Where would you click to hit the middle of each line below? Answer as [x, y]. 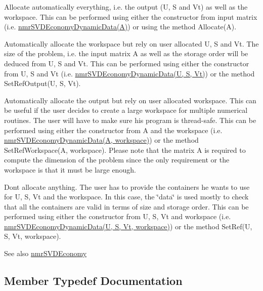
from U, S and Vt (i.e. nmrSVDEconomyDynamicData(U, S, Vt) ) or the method [129, 73]
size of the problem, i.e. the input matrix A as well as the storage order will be [126, 53]
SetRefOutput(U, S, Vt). [42, 83]
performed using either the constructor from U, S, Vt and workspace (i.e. [118, 216]
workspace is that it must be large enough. [70, 169]
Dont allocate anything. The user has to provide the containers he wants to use [127, 186]
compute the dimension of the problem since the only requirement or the [117, 160]
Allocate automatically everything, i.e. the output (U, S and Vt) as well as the [126, 7]
